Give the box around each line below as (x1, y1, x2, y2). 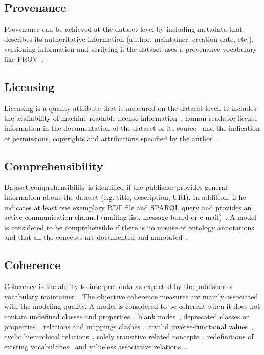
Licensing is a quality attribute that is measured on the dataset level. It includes (4, 102, 257, 113)
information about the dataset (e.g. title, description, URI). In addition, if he (4, 191, 246, 202)
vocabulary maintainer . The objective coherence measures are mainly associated (4, 291, 258, 301)
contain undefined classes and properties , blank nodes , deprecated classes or (4, 310, 249, 321)
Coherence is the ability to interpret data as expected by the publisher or (4, 281, 234, 292)
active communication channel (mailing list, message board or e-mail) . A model (4, 212, 257, 223)
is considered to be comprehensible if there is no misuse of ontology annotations (4, 221, 254, 232)
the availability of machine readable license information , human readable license (4, 113, 258, 123)
